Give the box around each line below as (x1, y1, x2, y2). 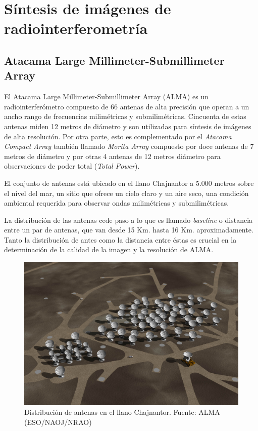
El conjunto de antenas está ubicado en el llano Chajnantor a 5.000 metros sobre (4, 177, 254, 188)
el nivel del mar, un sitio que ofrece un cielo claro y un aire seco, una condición (4, 187, 249, 198)
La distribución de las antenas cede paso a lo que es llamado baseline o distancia (4, 214, 253, 225)
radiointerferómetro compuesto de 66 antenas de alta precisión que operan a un (4, 101, 249, 111)
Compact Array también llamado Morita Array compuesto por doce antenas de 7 (4, 141, 254, 151)
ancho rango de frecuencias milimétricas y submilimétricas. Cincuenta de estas (4, 111, 246, 122)
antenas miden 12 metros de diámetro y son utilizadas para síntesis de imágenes (4, 121, 251, 131)
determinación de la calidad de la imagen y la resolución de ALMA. (4, 244, 214, 255)
